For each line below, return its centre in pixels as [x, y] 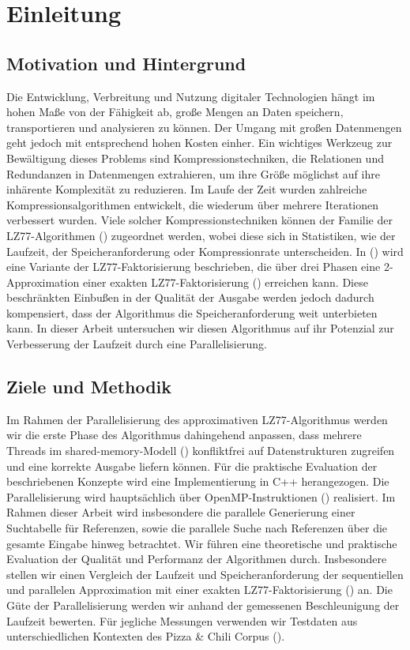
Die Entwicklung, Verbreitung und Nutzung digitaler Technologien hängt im [191, 96]
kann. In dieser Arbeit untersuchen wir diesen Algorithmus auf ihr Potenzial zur [200, 328]
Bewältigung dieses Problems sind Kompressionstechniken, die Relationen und [195, 158]
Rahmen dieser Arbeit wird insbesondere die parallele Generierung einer [181, 512]
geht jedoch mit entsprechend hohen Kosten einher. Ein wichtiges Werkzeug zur [199, 143]
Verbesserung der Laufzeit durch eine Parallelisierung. [137, 344]
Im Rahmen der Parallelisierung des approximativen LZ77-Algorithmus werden [197, 419]
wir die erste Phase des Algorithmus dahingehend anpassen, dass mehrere [184, 435]
